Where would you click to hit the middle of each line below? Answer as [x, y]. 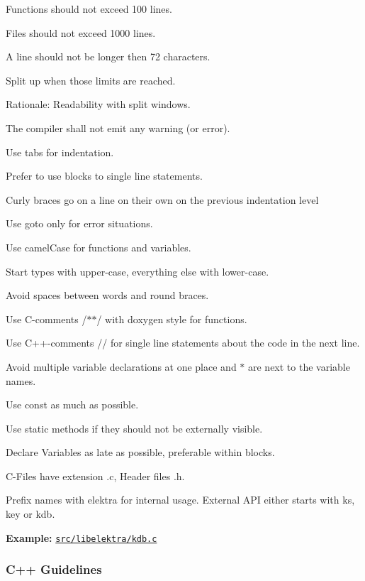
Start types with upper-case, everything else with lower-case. [137, 271]
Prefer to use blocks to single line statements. [104, 176]
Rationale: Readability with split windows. [98, 104]
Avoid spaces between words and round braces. [107, 295]
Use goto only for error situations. [79, 223]
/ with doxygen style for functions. [172, 319]
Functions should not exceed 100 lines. [89, 9]
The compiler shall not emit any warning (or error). [118, 127]
